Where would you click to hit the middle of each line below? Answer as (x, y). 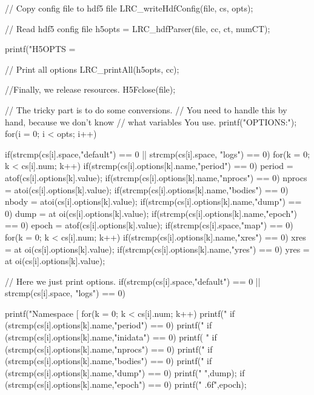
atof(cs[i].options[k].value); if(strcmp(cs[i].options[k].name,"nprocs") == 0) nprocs (156, 177)
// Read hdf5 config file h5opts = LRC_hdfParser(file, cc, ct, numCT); (138, 28)
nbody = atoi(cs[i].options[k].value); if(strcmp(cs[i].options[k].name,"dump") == (153, 201)
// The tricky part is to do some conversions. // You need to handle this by (146, 109)
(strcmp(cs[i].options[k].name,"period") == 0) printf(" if (109, 325)
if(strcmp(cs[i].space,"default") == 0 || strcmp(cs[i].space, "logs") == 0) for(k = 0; (158, 154)
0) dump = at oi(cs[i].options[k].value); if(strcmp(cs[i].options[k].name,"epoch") (151, 213)
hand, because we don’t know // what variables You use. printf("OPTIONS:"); (151, 121)
